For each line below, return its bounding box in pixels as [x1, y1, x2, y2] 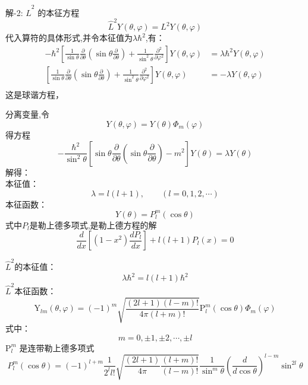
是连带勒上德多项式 [19, 341, 95, 354]
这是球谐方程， [5, 88, 64, 100]
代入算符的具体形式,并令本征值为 [5, 31, 133, 44]
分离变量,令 [5, 108, 49, 120]
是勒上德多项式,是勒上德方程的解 [29, 218, 157, 231]
